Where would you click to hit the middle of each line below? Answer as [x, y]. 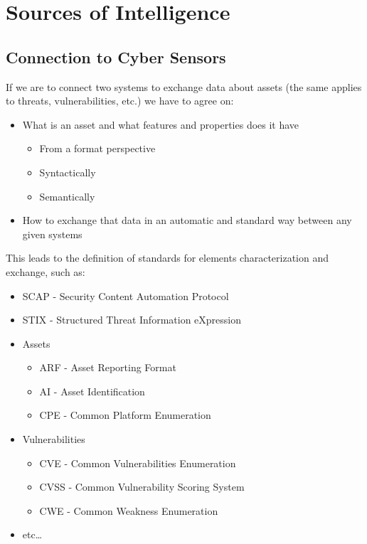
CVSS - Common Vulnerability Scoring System [142, 487]
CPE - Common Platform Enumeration [125, 415]
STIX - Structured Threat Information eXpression [132, 320]
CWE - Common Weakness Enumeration [129, 510]
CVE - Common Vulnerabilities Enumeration [138, 463]
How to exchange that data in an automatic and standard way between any [187, 220]
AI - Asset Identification [92, 391]
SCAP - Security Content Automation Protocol [126, 295]
